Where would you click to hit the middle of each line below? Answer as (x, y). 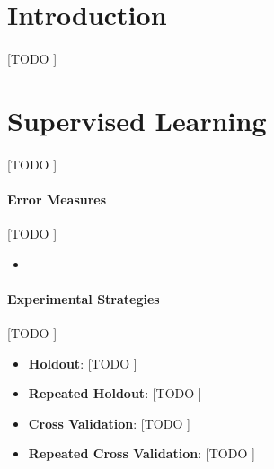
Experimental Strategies (84, 298)
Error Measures (57, 199)
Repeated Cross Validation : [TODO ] (141, 453)
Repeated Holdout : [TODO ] (115, 393)
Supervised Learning (137, 120)
